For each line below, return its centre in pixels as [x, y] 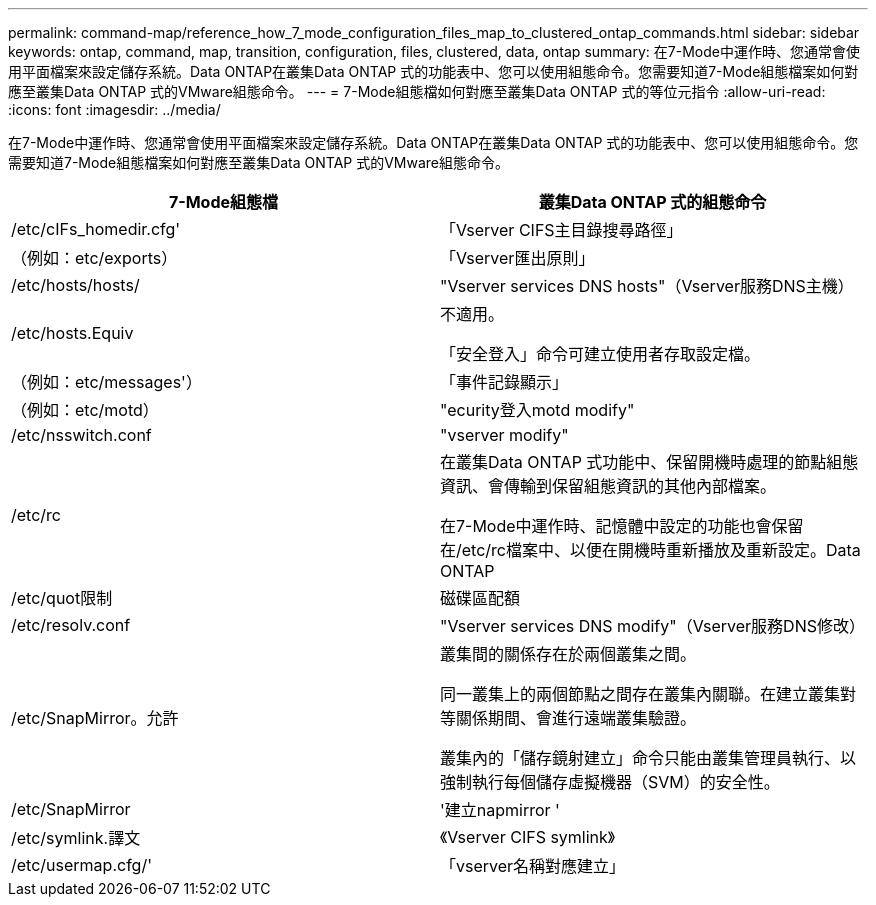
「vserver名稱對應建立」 [533, 866]
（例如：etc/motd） [85, 410]
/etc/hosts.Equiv [72, 333]
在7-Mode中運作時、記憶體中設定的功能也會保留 [622, 526]
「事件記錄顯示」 [504, 382]
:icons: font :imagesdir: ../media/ [114, 109]
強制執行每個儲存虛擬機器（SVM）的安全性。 [610, 782]
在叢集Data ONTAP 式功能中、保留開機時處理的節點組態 [649, 462]
